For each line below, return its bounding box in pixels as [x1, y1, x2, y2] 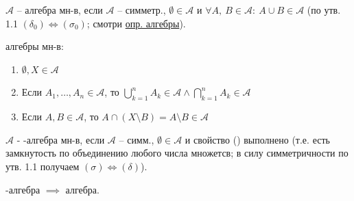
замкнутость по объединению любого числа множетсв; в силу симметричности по [5, 146, 349, 160]
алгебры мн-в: [5, 39, 64, 53]
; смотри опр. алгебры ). [86, 16, 186, 30]
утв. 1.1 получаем [5, 159, 80, 173]
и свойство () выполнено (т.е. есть [185, 132, 330, 146]
